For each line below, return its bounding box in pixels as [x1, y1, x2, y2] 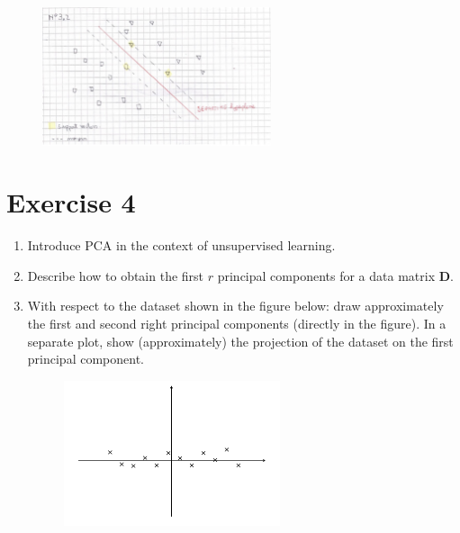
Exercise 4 [6, 184, 136, 221]
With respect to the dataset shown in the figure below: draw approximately [27, 296, 444, 315]
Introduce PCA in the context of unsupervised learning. [27, 236, 336, 255]
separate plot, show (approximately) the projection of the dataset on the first [27, 331, 454, 350]
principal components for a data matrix [217, 266, 436, 285]
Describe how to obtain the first [27, 266, 204, 285]
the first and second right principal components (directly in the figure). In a [27, 314, 446, 333]
